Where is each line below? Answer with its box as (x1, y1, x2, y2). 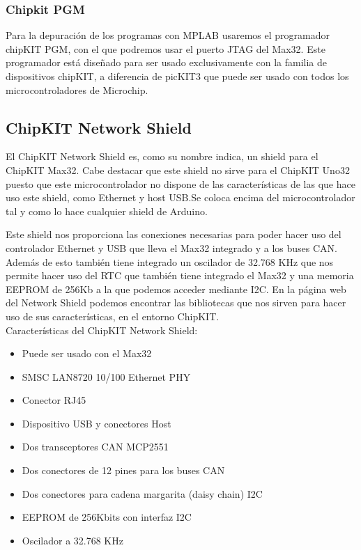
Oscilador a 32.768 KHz (22, 533, 123, 547)
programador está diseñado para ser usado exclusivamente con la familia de (6, 55, 328, 70)
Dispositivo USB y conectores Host (22, 416, 171, 430)
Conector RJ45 (22, 393, 86, 407)
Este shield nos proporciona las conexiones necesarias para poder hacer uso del (6, 227, 341, 242)
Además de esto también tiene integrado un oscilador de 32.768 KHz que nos (6, 254, 334, 269)
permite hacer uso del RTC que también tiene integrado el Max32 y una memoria (6, 268, 354, 283)
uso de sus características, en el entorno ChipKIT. (6, 308, 220, 323)
